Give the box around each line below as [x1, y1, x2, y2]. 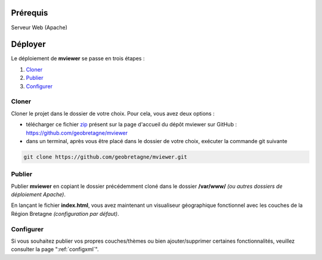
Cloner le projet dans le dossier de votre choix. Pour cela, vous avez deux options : [11, 110, 215, 117]
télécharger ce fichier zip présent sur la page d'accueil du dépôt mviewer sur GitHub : [26, 121, 237, 128]
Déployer [11, 39, 46, 49]
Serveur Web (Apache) [11, 24, 68, 31]
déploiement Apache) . [11, 191, 66, 198]
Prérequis [11, 8, 48, 18]
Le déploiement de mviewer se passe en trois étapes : [11, 55, 145, 62]
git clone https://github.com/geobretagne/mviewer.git [23, 153, 187, 160]
